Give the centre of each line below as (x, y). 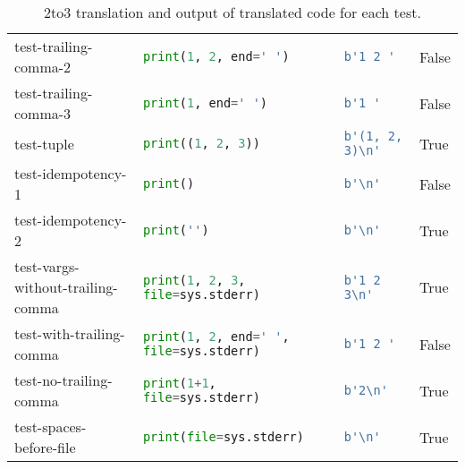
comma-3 (43, 113)
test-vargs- (47, 266)
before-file (45, 447)
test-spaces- (51, 426)
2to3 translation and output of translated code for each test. (232, 12)
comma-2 (43, 67)
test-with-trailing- (70, 333)
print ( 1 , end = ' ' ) (205, 103)
